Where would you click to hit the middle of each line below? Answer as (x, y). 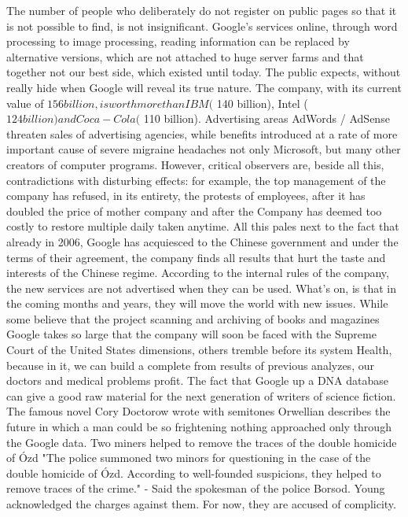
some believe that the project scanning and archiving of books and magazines (193, 318)
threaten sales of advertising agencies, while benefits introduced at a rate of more (202, 133)
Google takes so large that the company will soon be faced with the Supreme (191, 334)
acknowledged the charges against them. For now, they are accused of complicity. (201, 504)
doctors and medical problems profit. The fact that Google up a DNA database (197, 380)
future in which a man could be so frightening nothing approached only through (199, 427)
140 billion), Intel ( (262, 103)
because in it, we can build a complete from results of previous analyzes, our (190, 365)
